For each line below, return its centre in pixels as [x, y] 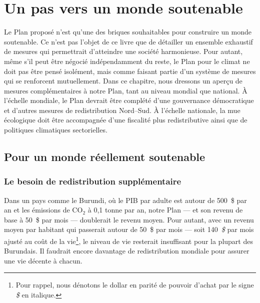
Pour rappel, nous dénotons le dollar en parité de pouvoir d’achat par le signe [135, 285]
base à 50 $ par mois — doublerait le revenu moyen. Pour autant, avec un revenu [129, 219]
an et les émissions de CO [43, 210]
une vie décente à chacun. [43, 260]
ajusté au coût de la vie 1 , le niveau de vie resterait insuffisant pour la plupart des [128, 240]
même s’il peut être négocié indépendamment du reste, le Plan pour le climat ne [127, 61]
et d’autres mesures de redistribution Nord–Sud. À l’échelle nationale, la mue [122, 110]
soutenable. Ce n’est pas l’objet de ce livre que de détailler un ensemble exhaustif [128, 41]
